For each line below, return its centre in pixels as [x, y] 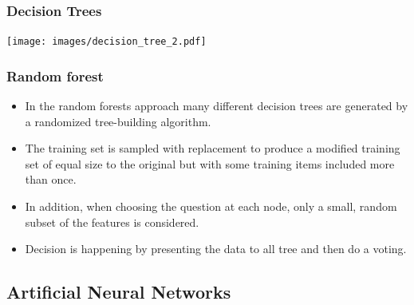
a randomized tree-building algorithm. [118, 121]
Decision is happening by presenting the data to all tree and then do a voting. [216, 249]
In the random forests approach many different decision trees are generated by [217, 106]
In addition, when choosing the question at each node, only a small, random [211, 206]
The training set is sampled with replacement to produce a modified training [213, 148]
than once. [51, 179]
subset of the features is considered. [112, 222]
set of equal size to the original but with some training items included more [210, 163]
